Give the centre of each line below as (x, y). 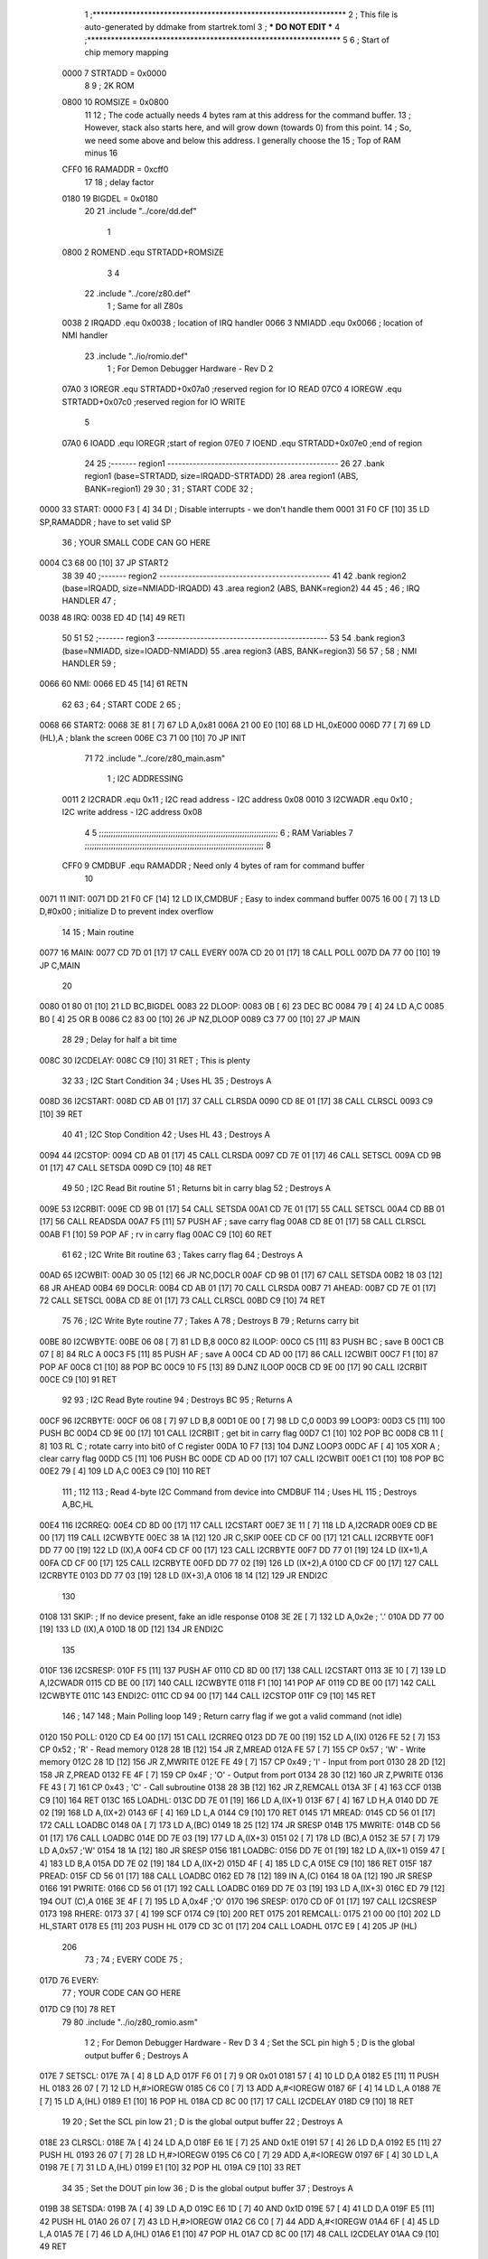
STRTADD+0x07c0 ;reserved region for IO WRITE (154, 401)
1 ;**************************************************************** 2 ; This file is (241, 14)
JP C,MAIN (60, 965)
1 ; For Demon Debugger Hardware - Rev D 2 (190, 368)
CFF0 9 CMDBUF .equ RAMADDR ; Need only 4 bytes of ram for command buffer (213, 866)
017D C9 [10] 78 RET (78, 2010)
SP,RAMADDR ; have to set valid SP (105, 522)
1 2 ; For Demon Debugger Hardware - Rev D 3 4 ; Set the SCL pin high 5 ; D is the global (250, 2043)
